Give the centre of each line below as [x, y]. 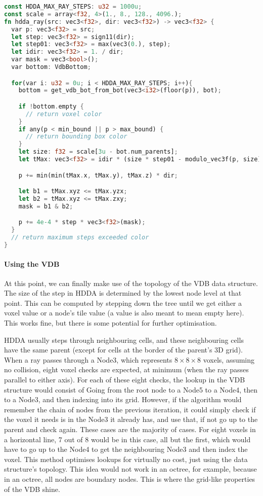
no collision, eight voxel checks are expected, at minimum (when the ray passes [126, 369]
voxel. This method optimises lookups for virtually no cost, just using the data [126, 459]
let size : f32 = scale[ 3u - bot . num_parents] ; [98, 152]
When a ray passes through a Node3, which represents [88, 359]
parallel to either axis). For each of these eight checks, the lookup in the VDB [125, 380]
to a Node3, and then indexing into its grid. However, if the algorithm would [123, 399]
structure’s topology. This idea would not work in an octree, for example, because [130, 469]
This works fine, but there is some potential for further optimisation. [111, 323]
